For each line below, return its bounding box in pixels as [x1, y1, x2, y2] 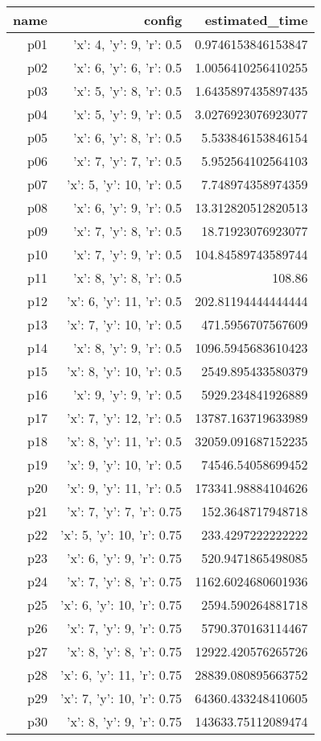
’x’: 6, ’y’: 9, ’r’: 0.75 [66, 549, 183, 567]
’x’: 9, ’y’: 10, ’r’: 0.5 [66, 455, 183, 474]
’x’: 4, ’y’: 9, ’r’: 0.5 [72, 35, 183, 53]
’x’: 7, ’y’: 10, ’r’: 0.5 [66, 315, 183, 333]
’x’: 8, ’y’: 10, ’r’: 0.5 [66, 362, 183, 380]
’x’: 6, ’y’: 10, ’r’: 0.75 [60, 595, 183, 614]
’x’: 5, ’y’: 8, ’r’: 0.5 [72, 81, 183, 100]
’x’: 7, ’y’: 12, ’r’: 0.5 [66, 408, 183, 427]
